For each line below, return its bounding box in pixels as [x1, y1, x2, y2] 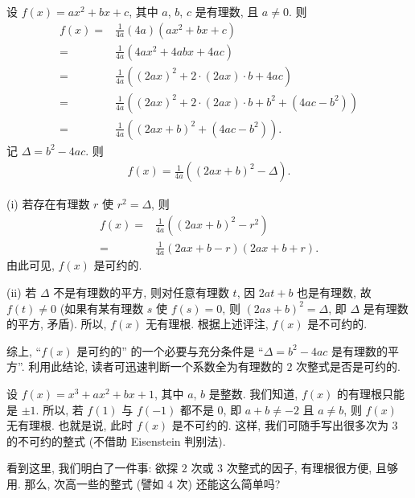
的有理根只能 [336, 385, 405, 401]
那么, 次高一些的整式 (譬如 [24, 475, 164, 492]
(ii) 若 [6, 283, 37, 300]
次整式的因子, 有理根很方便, [226, 459, 372, 476]
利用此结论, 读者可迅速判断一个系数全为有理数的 [28, 358, 283, 375]
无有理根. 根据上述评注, [146, 315, 269, 332]
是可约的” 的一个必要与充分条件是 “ [76, 342, 264, 359]
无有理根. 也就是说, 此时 [6, 417, 134, 434]
